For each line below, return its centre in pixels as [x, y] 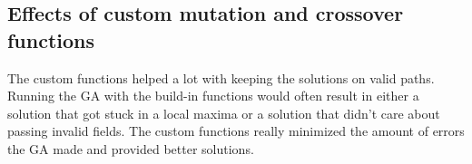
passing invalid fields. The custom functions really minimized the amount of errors [236, 131]
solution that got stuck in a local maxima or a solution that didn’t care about [224, 113]
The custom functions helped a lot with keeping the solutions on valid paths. [221, 77]
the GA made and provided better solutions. [131, 148]
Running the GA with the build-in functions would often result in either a [213, 96]
